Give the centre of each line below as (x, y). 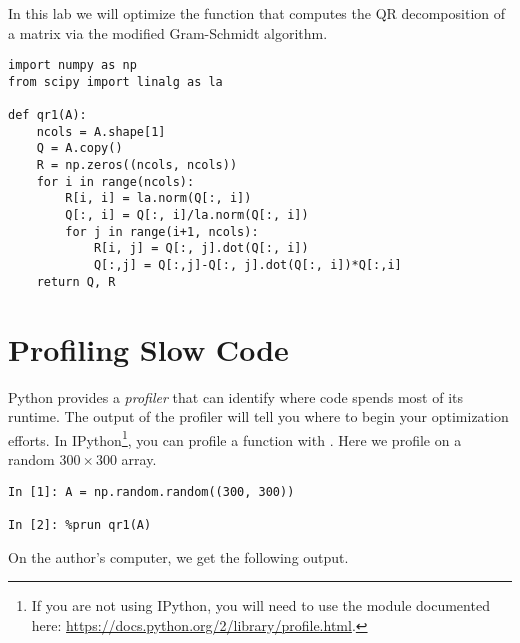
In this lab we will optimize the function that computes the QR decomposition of (257, 13)
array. (139, 458)
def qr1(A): (47, 115)
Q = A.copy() (79, 148)
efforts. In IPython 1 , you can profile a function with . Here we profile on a (235, 438)
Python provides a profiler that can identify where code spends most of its (236, 396)
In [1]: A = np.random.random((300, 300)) (151, 491)
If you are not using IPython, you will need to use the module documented (260, 605)
